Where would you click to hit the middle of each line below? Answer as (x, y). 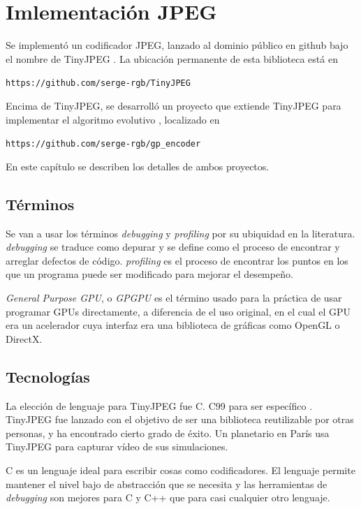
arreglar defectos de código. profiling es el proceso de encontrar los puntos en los (177, 260)
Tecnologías (48, 376)
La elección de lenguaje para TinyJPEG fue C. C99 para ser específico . (159, 405)
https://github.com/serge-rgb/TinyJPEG (98, 83)
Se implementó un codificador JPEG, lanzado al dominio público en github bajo (177, 45)
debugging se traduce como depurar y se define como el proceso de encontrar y (173, 247)
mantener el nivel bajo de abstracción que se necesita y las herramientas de (167, 484)
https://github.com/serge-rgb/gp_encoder (103, 144)
